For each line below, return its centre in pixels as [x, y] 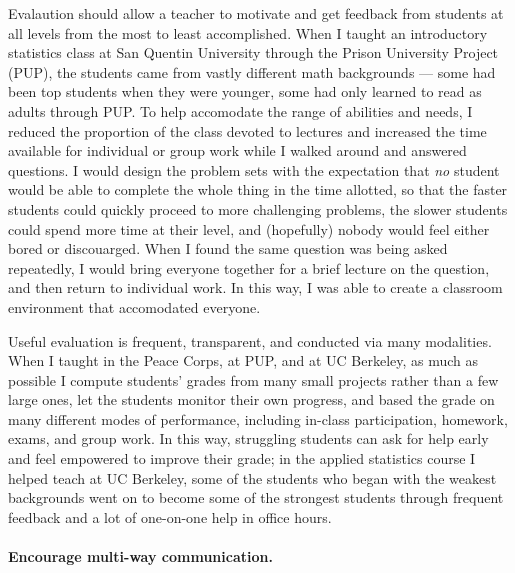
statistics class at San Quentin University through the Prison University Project [253, 52]
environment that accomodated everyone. [134, 306]
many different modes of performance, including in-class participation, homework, [258, 418]
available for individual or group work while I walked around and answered [237, 150]
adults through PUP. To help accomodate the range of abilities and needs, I [240, 110]
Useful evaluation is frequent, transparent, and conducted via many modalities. [250, 340]
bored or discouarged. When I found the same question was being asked [228, 248]
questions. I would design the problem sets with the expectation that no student [254, 169]
